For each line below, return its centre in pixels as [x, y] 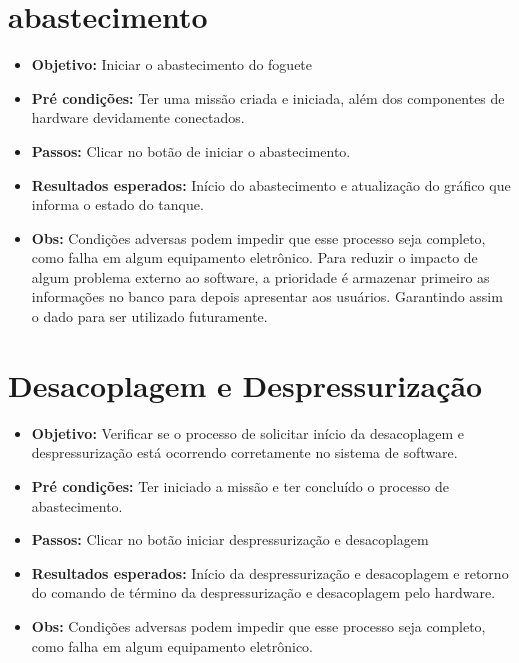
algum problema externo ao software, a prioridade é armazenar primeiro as [260, 276]
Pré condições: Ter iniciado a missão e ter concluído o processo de [240, 485]
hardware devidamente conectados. [138, 117]
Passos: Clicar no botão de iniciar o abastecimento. [191, 150]
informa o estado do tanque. [117, 204]
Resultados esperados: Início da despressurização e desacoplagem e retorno [270, 572]
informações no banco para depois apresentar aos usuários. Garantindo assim [267, 296]
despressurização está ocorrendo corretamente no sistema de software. [244, 452]
